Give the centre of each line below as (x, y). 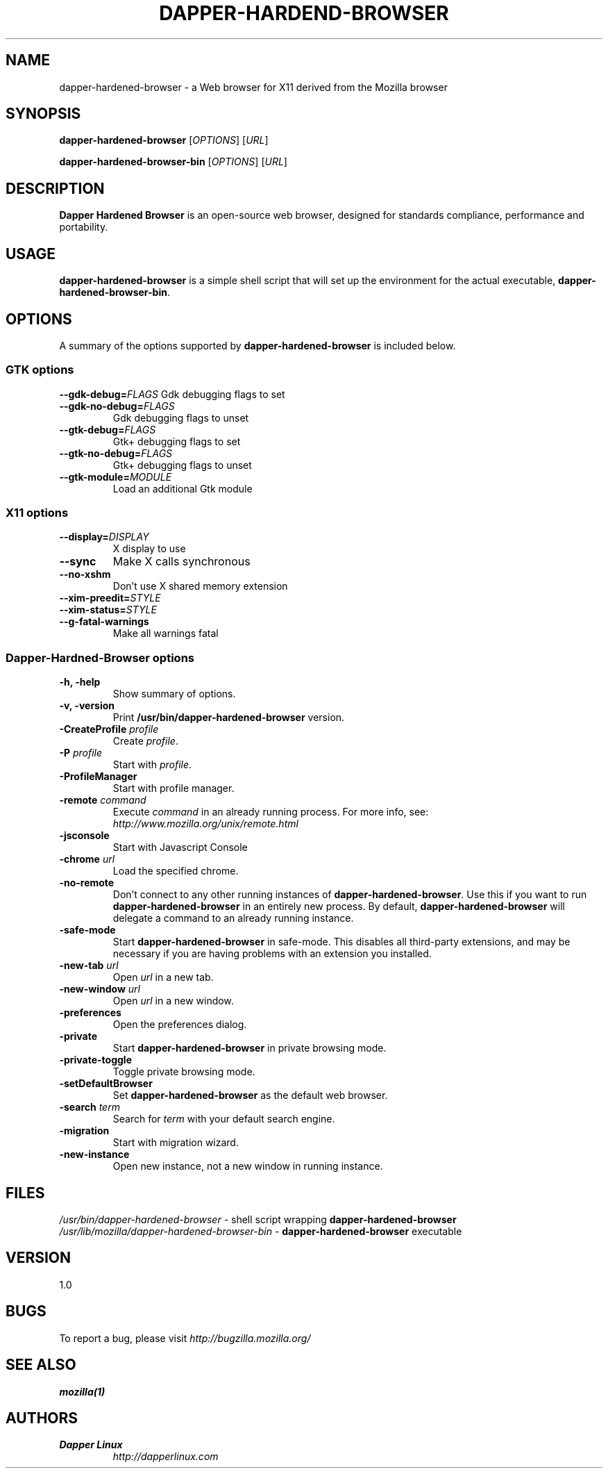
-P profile (81, 753)
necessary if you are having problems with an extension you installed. (272, 954)
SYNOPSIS (43, 114)
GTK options (40, 370)
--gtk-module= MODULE (116, 477)
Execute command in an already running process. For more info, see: (271, 812)
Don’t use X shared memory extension (200, 586)
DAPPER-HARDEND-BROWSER (304, 13)
